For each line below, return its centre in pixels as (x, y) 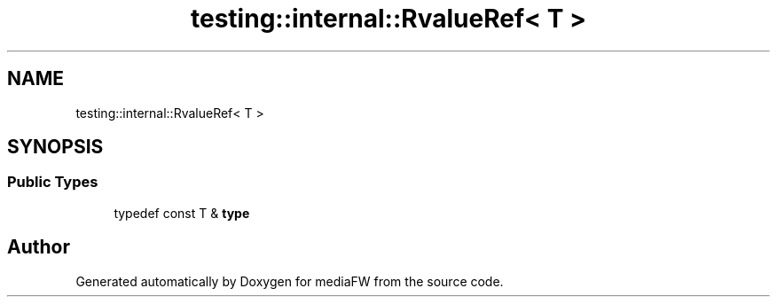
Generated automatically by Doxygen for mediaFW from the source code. (290, 281)
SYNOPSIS (55, 147)
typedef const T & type (182, 213)
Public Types (53, 182)
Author (39, 247)
